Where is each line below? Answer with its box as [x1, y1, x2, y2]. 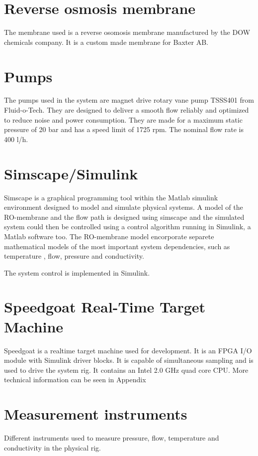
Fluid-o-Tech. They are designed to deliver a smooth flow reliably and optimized [4, 105, 249, 115]
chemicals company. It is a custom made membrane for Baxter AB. [4, 36, 208, 47]
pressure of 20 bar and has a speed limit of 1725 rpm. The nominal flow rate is [4, 124, 244, 135]
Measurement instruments [4, 404, 187, 424]
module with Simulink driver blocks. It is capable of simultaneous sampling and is [4, 355, 254, 365]
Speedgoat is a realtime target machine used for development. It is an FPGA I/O [4, 345, 252, 355]
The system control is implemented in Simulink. [4, 267, 150, 278]
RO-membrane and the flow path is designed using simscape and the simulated [4, 211, 245, 222]
